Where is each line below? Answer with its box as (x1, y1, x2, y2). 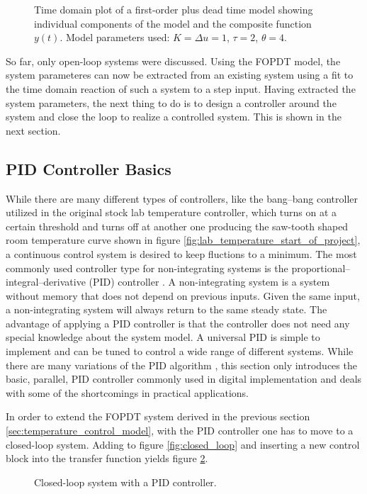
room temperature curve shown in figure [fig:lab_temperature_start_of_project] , (6, 232, 361, 247)
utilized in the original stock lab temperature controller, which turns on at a (6, 205, 337, 220)
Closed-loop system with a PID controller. (34, 474, 217, 489)
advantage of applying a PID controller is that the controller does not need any (6, 315, 350, 330)
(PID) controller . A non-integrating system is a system (89, 274, 330, 289)
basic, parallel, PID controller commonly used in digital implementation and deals (6, 371, 362, 386)
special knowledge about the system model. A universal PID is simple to (6, 330, 320, 344)
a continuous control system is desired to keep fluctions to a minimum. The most (6, 246, 357, 261)
